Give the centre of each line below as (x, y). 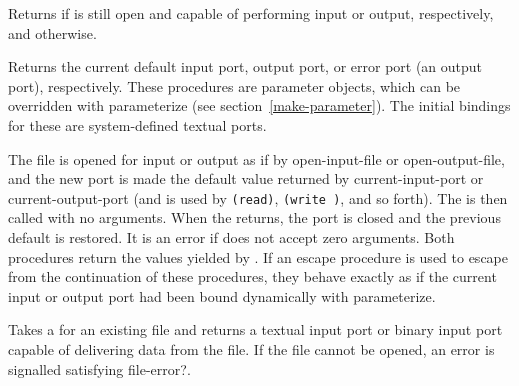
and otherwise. (52, 32)
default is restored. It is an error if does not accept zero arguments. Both (231, 237)
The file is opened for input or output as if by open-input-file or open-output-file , (256, 158)
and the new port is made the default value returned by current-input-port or (246, 178)
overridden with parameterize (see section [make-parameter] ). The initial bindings (259, 105)
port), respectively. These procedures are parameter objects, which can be (234, 85)
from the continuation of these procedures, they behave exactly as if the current (252, 276)
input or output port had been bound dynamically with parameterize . (222, 295)
